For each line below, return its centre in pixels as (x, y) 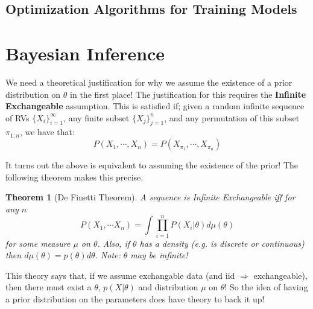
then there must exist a (49, 287)
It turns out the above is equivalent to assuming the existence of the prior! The (152, 165)
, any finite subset (96, 117)
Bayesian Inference (85, 53)
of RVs (17, 117)
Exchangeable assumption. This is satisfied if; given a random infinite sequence (155, 106)
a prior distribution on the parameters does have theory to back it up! (135, 298)
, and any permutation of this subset (232, 117)
